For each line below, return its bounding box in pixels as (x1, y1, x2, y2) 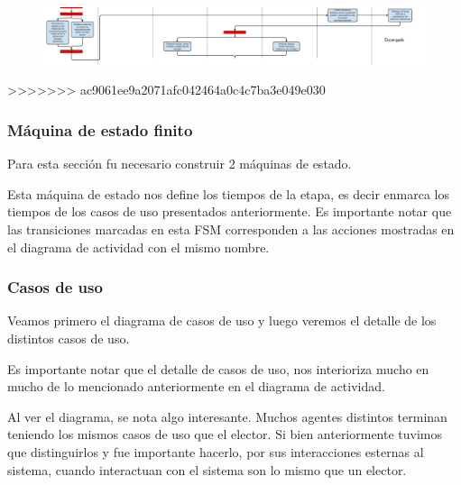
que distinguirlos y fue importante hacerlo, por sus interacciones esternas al (7, 442, 424, 461)
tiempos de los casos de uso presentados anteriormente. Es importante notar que (7, 202, 452, 221)
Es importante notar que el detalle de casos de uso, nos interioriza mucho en (7, 359, 429, 378)
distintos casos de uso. (7, 328, 130, 347)
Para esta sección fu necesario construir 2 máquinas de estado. (7, 154, 352, 173)
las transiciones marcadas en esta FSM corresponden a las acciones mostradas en (7, 219, 455, 238)
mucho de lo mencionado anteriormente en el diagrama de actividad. (7, 377, 385, 396)
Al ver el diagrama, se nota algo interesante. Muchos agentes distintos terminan (7, 407, 447, 426)
